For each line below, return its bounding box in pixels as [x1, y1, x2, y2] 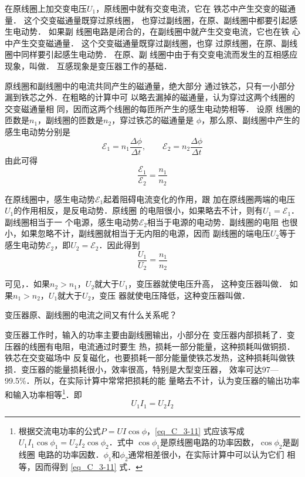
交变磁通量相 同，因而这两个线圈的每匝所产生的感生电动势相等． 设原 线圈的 [5, 102, 300, 114]
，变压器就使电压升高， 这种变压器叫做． [128, 278, 287, 290]
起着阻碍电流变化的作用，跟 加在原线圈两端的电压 [103, 192, 295, 205]
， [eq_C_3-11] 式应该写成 [147, 424, 245, 437]
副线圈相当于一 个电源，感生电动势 [5, 215, 139, 228]
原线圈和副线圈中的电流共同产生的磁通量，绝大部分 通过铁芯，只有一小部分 [5, 79, 295, 92]
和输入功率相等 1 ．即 [5, 386, 82, 400]
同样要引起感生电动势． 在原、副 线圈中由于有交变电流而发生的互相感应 [21, 48, 298, 60]
